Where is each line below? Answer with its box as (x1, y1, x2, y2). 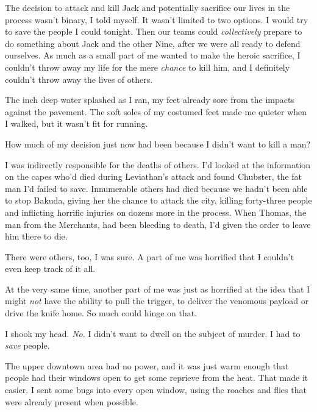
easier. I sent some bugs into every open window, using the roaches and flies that (5, 383, 307, 396)
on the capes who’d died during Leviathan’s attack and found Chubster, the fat (5, 170, 302, 183)
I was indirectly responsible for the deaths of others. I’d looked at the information (5, 158, 311, 171)
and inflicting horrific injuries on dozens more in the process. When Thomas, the (5, 205, 307, 218)
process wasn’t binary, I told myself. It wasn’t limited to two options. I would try (5, 13, 308, 26)
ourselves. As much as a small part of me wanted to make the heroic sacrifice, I (5, 49, 301, 62)
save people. (5, 339, 50, 352)
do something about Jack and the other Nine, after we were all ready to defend (5, 37, 301, 49)
